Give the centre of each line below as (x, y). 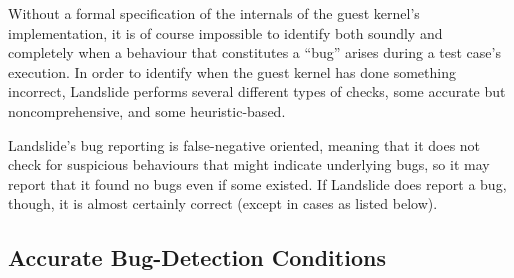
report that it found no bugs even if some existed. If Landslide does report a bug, (257, 183)
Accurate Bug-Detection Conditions (197, 257)
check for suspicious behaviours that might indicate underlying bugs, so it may (249, 164)
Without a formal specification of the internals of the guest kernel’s (214, 13)
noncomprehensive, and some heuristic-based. (147, 110)
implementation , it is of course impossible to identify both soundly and (225, 32)
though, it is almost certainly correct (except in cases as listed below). (223, 203)
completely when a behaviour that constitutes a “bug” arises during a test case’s (254, 52)
